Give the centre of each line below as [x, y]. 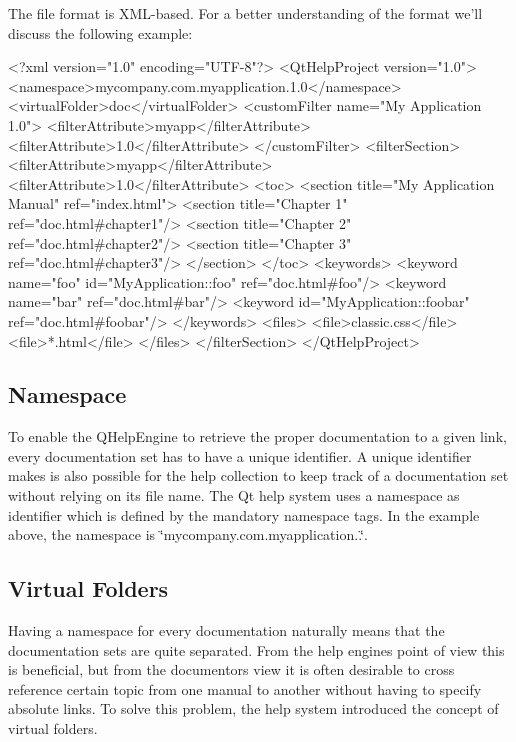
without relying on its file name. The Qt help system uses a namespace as [234, 495]
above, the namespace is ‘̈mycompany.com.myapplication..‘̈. [188, 534]
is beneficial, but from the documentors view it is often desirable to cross [231, 669]
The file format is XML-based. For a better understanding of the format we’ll [245, 13]
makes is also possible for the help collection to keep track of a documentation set [258, 475]
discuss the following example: [100, 32]
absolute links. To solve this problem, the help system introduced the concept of [253, 708]
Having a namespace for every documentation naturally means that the [226, 630]
